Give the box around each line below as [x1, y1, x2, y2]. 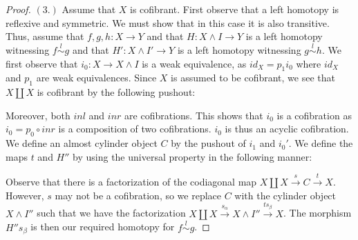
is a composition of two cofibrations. [58, 121, 211, 136]
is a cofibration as [276, 108, 352, 122]
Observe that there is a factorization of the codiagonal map [6, 174, 257, 189]
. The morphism [283, 206, 352, 220]
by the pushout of [171, 136, 246, 150]
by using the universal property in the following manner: [73, 149, 312, 163]
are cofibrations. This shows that [124, 108, 263, 122]
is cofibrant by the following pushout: [37, 85, 196, 99]
